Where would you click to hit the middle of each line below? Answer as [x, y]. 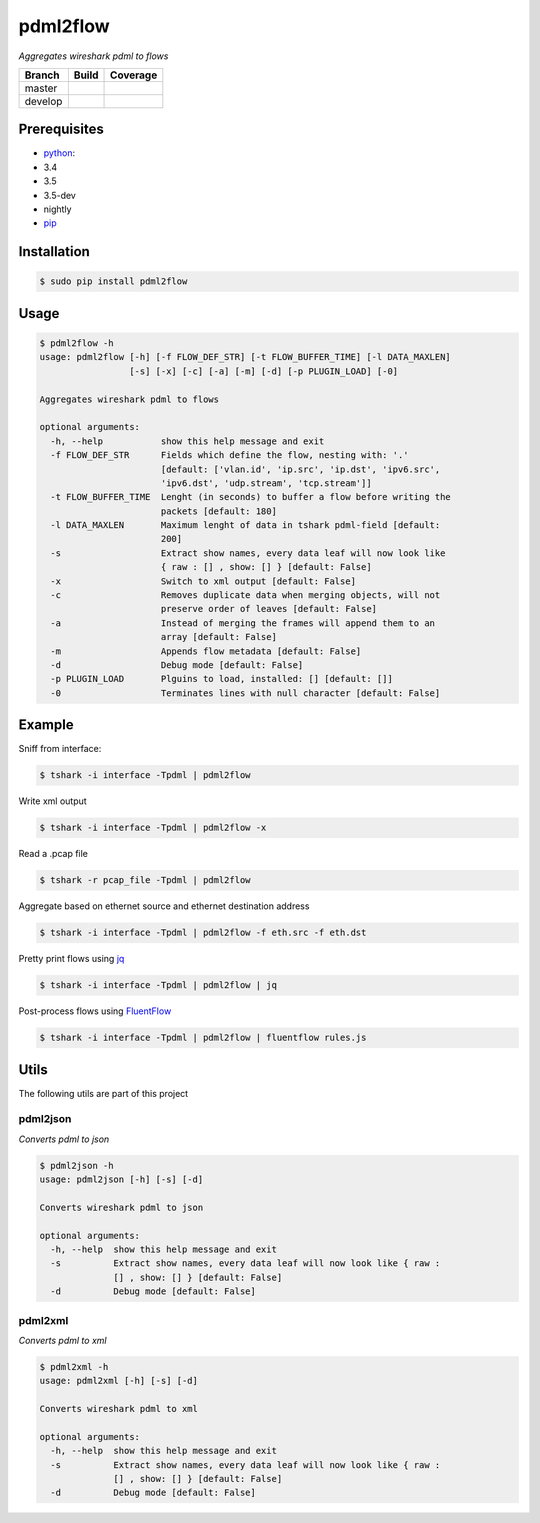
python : [59, 153]
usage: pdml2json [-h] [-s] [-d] [121, 1179]
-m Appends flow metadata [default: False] [206, 651]
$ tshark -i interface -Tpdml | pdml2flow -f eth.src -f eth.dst [203, 933]
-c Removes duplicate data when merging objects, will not [245, 595]
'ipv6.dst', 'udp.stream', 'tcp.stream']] [266, 483]
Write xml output [52, 801]
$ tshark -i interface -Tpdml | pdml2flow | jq [158, 985]
